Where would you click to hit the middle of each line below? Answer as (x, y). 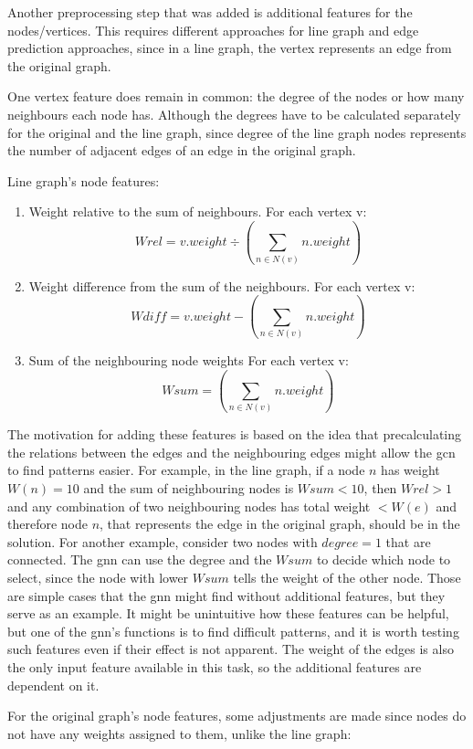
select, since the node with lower (98, 578)
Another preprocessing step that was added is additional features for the (210, 12)
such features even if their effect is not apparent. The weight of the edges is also (231, 649)
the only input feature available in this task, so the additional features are (215, 667)
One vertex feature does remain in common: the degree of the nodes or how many (236, 96)
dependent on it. (53, 685)
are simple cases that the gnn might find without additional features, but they (226, 595)
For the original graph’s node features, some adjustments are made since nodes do (237, 716)
